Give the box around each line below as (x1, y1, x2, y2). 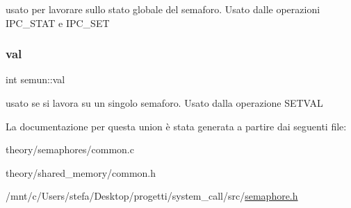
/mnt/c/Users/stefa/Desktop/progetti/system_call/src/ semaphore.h (6, 189, 298, 203)
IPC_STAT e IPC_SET (6, 15, 110, 30)
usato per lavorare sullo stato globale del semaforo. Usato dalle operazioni (6, 2, 320, 16)
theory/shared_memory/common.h (6, 165, 156, 180)
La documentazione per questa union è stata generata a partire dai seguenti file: (6, 119, 347, 133)
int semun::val (6, 72, 65, 87)
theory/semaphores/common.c (6, 142, 134, 157)
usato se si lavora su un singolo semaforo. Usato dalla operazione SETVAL (6, 96, 323, 110)
